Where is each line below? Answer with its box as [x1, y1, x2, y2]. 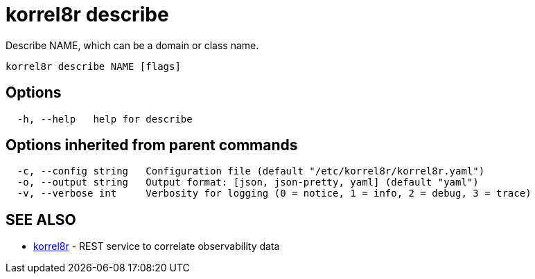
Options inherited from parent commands [6, 136, 298, 154]
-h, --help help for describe [17, 113, 193, 125]
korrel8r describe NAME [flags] [6, 60, 181, 72]
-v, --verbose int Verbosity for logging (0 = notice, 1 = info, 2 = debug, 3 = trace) [17, 188, 532, 199]
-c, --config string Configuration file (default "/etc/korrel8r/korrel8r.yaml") [17, 165, 485, 177]
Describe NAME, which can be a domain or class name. [6, 39, 259, 51]
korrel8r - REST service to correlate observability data [33, 240, 280, 253]
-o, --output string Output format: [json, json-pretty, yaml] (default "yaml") [17, 177, 479, 188]
